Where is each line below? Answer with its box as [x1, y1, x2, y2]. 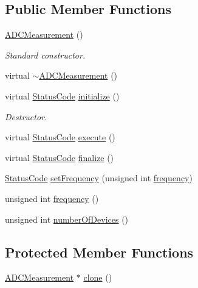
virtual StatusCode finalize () [5, 151, 114, 164]
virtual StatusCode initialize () [5, 89, 120, 102]
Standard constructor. [5, 48, 86, 61]
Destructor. [5, 110, 47, 123]
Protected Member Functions [5, 242, 194, 261]
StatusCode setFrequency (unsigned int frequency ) [5, 171, 193, 184]
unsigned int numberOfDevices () [5, 212, 129, 225]
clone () [83, 271, 112, 284]
